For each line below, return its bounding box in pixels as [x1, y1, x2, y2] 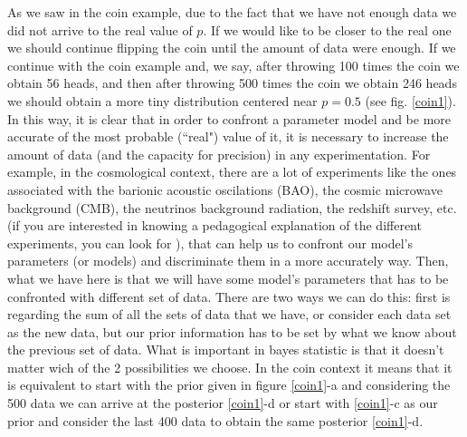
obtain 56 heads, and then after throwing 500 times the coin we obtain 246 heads [7, 73, 457, 92]
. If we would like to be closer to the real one [203, 20, 452, 39]
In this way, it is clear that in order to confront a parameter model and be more [7, 109, 452, 128]
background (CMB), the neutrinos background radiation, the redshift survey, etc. [7, 198, 457, 217]
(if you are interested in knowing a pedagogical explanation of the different [7, 216, 422, 235]
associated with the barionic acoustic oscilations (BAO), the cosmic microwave [7, 180, 443, 199]
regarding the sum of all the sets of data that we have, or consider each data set [7, 305, 452, 324]
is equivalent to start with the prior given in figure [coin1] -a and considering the [7, 375, 451, 394]
